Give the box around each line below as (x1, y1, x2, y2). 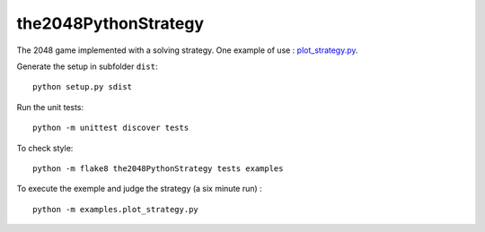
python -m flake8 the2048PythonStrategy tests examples (32, 163, 284, 174)
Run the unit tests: (16, 101, 84, 112)
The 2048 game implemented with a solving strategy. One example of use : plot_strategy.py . (16, 45, 358, 56)
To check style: (16, 142, 74, 153)
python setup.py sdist (32, 82, 133, 92)
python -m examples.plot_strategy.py (32, 204, 199, 214)
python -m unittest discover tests (32, 123, 190, 133)
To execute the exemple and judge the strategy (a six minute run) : (16, 184, 262, 194)
